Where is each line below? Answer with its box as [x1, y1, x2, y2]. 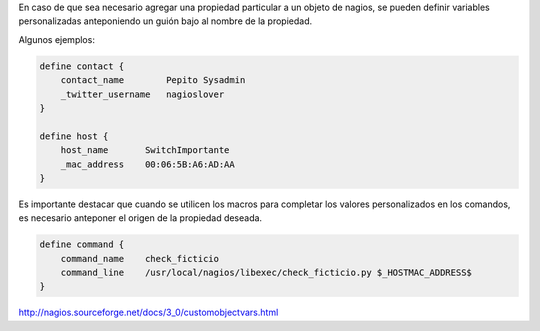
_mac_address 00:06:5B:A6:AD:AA [60, 158, 235, 170]
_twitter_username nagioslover [60, 88, 225, 100]
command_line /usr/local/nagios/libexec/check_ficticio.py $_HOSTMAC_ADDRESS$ [60, 267, 472, 279]
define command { [39, 239, 125, 250]
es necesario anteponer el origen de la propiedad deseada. [18, 212, 263, 224]
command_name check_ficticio [60, 253, 220, 264]
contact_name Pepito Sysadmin [60, 75, 246, 86]
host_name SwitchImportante [60, 145, 230, 156]
